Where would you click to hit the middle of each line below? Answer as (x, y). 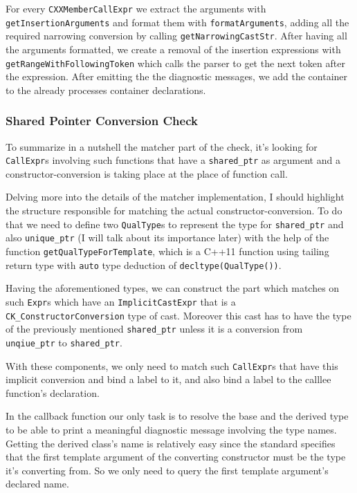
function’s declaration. (53, 392)
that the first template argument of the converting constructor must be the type (176, 457)
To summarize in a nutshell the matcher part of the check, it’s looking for (162, 146)
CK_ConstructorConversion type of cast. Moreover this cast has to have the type (178, 315)
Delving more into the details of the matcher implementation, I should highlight (175, 197)
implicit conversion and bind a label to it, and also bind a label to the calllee (168, 379)
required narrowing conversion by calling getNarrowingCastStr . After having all (176, 36)
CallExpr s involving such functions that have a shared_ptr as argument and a (173, 160)
